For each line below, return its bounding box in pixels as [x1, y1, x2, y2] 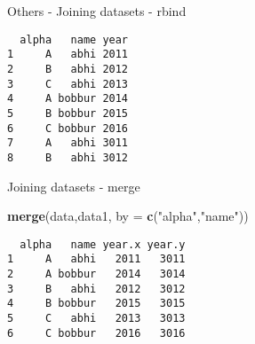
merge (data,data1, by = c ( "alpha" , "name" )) [7, 207, 249, 225]
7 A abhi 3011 [7, 137, 129, 150]
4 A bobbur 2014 [7, 92, 129, 106]
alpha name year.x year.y [20, 238, 186, 251]
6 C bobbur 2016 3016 [7, 326, 186, 340]
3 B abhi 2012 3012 [7, 282, 186, 295]
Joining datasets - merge [7, 176, 140, 195]
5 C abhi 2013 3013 [7, 311, 186, 324]
